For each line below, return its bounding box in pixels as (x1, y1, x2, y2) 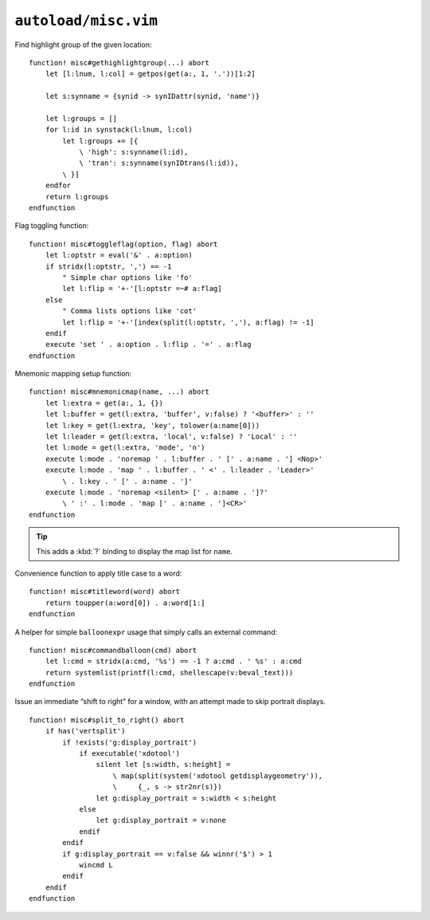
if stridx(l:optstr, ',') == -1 (45, 261, 172, 271)
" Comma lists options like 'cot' (62, 307, 197, 316)
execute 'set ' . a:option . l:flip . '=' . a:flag (45, 340, 252, 349)
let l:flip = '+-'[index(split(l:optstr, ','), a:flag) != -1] (62, 317, 315, 327)
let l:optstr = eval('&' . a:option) (45, 251, 193, 260)
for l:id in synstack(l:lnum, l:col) (45, 125, 193, 135)
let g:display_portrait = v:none (96, 816, 227, 825)
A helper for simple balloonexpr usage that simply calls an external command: (14, 627, 278, 637)
